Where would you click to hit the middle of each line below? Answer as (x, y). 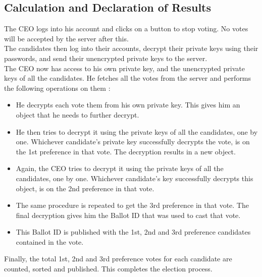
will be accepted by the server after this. (66, 38)
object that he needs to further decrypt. (77, 114)
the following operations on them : (57, 88)
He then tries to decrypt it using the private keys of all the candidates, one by (137, 131)
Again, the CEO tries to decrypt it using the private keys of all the (120, 168)
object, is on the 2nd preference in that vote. (85, 188)
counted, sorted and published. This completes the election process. (108, 269)
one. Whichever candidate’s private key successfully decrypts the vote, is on (133, 142)
